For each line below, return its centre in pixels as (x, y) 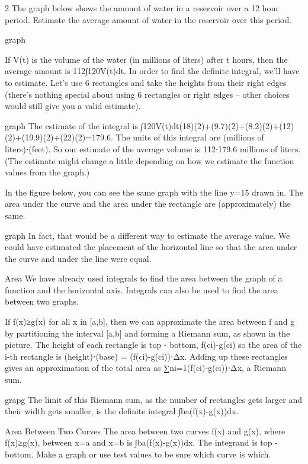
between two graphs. (42, 301)
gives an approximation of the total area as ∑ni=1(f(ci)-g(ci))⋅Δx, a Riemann (145, 368)
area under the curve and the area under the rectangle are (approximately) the (148, 204)
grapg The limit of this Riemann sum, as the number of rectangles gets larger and (154, 399)
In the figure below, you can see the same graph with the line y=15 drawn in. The (154, 192)
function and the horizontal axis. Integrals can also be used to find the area (142, 289)
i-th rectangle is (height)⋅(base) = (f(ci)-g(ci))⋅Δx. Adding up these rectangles (146, 356)
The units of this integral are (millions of (190, 137)
